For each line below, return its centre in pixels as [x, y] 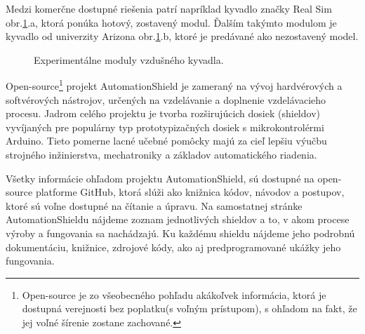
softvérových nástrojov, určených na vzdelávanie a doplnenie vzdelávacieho [166, 99]
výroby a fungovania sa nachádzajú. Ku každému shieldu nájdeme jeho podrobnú [180, 233]
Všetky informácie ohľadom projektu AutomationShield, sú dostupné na [160, 178]
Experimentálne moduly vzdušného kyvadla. [129, 59]
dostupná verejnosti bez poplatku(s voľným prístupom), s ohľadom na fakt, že [190, 308]
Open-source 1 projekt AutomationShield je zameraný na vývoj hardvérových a [174, 85]
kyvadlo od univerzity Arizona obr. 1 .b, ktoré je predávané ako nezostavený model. [182, 36]
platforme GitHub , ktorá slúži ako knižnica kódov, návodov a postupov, [190, 192]
